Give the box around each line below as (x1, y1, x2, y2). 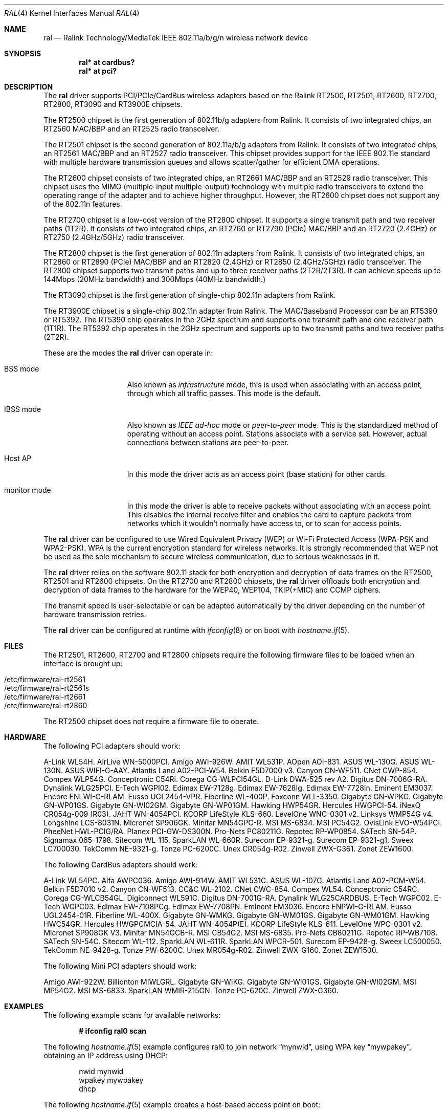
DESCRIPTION (4, 82, 53, 91)
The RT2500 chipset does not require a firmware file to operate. (43, 717, 259, 726)
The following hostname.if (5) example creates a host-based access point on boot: (43, 1100, 321, 1109)
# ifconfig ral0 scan (79, 1027, 147, 1035)
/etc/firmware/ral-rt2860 (4, 701, 87, 710)
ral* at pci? (79, 67, 117, 75)
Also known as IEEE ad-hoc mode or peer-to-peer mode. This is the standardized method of (127, 421, 438, 429)
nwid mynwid (79, 1067, 124, 1076)
